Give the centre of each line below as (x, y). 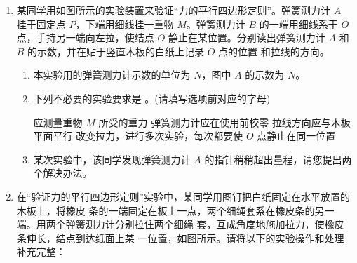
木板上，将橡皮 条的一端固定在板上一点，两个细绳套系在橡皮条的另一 (175, 210)
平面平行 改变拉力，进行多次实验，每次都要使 (138, 136)
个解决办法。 (63, 173)
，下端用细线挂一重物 (124, 23)
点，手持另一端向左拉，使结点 (85, 38)
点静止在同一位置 (296, 136)
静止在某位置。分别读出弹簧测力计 (247, 38)
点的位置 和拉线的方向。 (274, 51)
